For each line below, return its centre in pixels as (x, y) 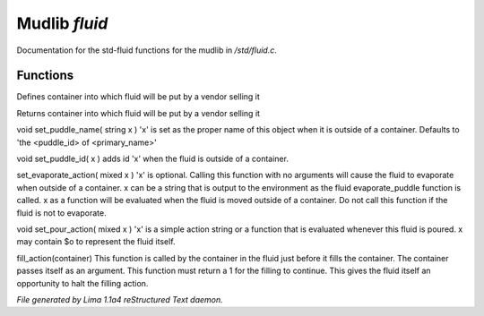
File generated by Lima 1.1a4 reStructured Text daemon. (120, 299)
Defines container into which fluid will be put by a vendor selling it (138, 97)
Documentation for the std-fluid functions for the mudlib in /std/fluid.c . (147, 50)
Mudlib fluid (62, 23)
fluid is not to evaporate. (61, 213)
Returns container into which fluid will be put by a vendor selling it (138, 113)
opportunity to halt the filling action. (82, 283)
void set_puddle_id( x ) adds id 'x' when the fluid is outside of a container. (152, 159)
